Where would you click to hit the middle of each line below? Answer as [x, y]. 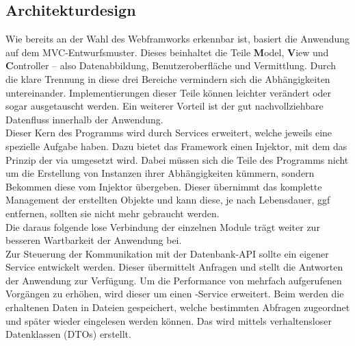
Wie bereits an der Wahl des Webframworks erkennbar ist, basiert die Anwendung [178, 39]
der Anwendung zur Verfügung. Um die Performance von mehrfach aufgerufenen [174, 280]
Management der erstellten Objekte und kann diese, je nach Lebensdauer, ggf [168, 200]
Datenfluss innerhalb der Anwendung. [84, 119]
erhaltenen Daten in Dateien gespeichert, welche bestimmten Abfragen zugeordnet [178, 307]
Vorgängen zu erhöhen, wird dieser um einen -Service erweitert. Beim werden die [175, 294]
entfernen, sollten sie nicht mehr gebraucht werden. [113, 213]
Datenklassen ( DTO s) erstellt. [68, 334]
